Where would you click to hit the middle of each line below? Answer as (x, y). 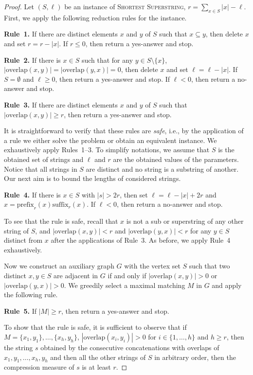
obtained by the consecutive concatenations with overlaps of (130, 348)
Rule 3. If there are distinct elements (61, 104)
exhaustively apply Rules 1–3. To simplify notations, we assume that (107, 150)
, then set (134, 194)
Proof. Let (19, 6)
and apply (227, 285)
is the (226, 150)
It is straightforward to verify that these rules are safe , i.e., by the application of (124, 131)
